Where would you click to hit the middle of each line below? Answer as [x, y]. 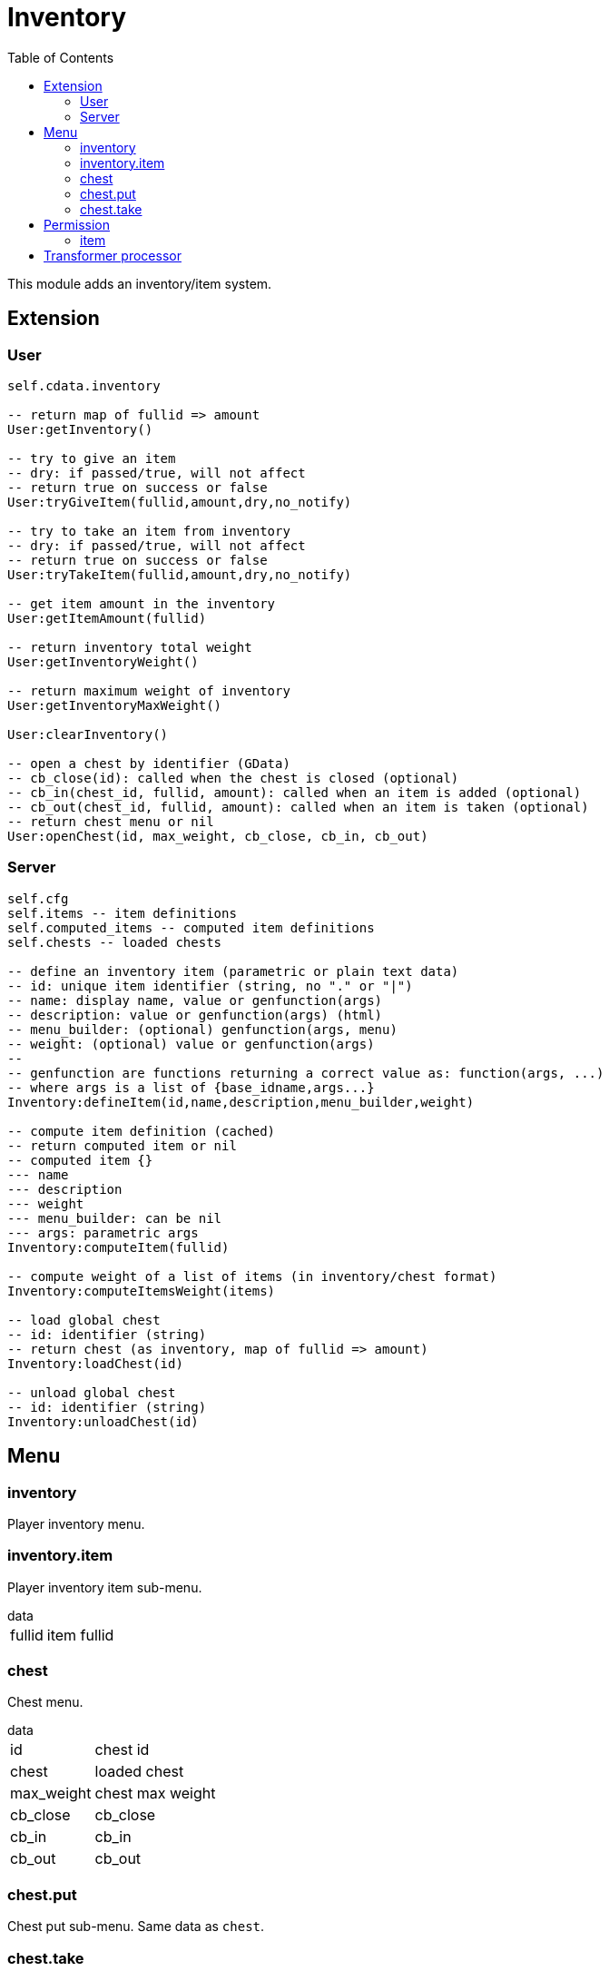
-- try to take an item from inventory [149, 531]
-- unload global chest [92, 1392]
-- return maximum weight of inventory [149, 690]
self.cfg [38, 898]
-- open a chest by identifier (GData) [149, 763]
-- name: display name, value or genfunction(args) [195, 1000]
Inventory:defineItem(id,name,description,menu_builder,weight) [241, 1102]
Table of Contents [61, 57]
